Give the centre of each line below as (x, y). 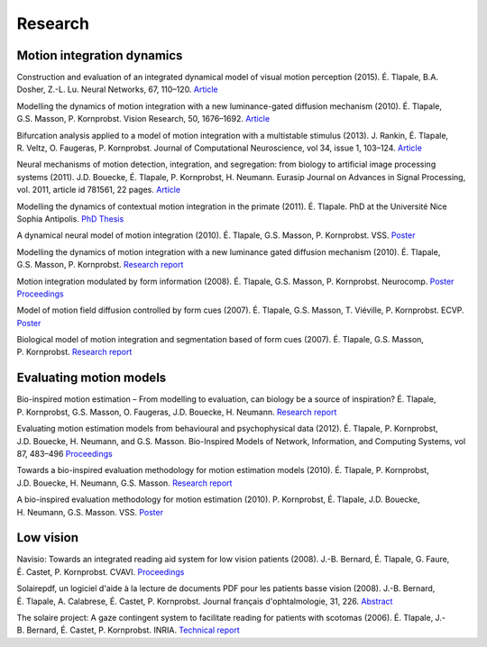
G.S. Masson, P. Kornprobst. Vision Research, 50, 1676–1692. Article (143, 119)
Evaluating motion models (92, 378)
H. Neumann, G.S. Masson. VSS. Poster (90, 512)
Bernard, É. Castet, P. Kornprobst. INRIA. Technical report (133, 630)
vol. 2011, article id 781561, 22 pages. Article (98, 190)
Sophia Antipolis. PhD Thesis (70, 219)
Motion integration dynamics (100, 55)
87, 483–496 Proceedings (64, 453)
